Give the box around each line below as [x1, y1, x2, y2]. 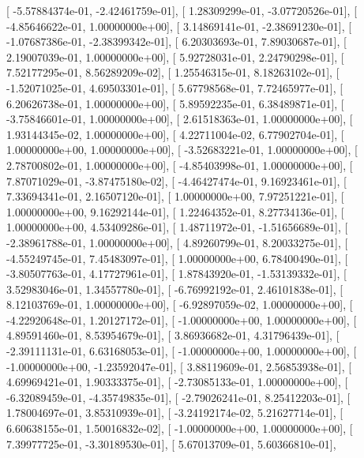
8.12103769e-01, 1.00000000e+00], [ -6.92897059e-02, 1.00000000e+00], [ [6, 296, 353, 313]
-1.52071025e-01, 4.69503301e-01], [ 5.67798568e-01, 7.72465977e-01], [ [6, 79, 343, 96]
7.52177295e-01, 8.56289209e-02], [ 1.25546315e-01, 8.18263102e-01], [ [6, 64, 340, 81]
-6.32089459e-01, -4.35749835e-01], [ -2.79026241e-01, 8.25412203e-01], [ [6, 389, 351, 405]
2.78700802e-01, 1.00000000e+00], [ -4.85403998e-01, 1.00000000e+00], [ [6, 156, 353, 173]
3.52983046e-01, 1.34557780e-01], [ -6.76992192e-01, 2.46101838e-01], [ [6, 280, 343, 297]
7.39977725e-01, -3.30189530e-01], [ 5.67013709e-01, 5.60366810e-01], [6, 435, 336, 452]
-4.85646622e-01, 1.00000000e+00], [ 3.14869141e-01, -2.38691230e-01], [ [6, 17, 352, 34]
